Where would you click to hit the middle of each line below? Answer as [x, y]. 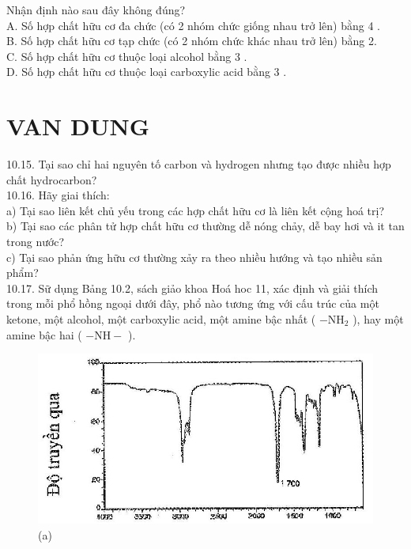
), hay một [378, 319]
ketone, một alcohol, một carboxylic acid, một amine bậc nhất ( [161, 319]
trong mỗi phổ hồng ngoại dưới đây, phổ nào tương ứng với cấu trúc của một [193, 303]
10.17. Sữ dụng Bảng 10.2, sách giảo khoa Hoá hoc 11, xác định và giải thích [192, 288]
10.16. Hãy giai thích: [58, 195]
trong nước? [36, 242]
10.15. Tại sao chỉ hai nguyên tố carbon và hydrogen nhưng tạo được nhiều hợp [199, 164]
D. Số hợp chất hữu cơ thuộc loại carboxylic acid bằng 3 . [147, 72]
